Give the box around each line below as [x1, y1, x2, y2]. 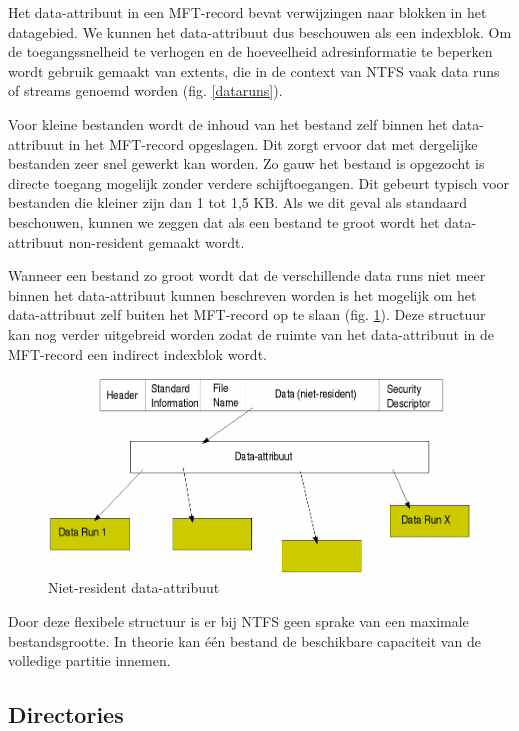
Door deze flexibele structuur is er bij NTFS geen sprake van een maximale [8, 610, 469, 631]
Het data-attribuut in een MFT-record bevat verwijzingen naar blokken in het [8, 2, 487, 22]
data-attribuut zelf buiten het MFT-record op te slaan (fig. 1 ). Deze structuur [8, 304, 486, 325]
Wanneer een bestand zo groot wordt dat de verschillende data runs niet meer [8, 265, 486, 286]
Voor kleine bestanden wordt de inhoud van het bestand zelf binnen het [8, 113, 448, 134]
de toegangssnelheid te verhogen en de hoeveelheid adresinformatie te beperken [8, 41, 493, 62]
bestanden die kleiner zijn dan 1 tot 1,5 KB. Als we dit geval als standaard [8, 192, 468, 213]
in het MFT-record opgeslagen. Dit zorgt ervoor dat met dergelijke [68, 133, 478, 154]
